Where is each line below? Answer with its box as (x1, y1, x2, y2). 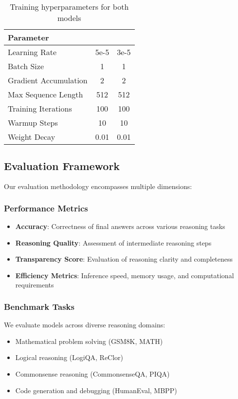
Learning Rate (8, 46, 57, 57)
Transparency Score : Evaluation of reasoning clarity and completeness (15, 254, 233, 264)
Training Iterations (8, 103, 72, 114)
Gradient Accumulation (8, 75, 88, 86)
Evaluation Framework (4, 158, 120, 173)
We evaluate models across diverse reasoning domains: (4, 320, 165, 330)
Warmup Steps (8, 117, 58, 128)
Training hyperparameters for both (10, 1, 129, 12)
